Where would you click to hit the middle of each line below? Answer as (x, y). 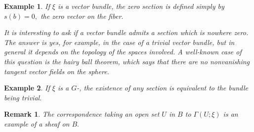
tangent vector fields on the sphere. (57, 71)
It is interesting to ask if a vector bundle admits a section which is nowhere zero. (126, 32)
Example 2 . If (27, 88)
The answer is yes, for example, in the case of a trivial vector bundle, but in (119, 42)
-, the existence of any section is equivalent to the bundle (162, 88)
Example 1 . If (27, 6)
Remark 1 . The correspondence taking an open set (82, 114)
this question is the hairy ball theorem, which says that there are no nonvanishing (127, 61)
